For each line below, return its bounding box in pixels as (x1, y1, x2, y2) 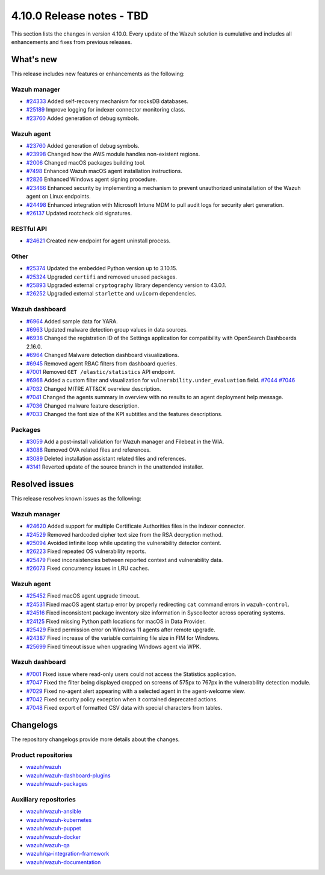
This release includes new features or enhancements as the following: (11, 70, 185, 77)
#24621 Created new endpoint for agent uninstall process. (26, 237, 171, 244)
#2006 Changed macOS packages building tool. (26, 159, 146, 166)
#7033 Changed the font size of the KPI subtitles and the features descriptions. (26, 410, 223, 417)
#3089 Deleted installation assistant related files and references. (26, 455, 187, 462)
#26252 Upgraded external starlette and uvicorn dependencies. (26, 290, 197, 297)
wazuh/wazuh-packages (26, 780, 88, 788)
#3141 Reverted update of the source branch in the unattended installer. (26, 463, 204, 470)
